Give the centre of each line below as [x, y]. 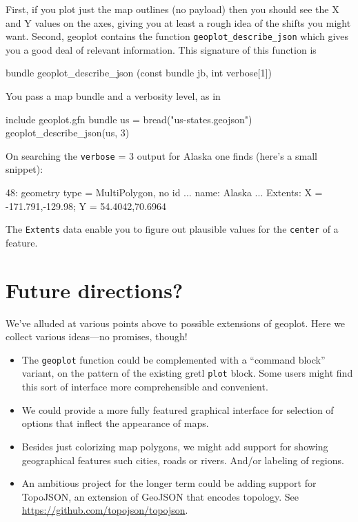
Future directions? [95, 290]
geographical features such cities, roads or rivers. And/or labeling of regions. [183, 460]
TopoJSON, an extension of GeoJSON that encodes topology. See [160, 496]
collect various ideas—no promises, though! [97, 336]
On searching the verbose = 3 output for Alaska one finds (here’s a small [161, 155]
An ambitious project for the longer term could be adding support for [169, 483]
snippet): [24, 169]
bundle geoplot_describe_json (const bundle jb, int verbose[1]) [139, 73]
